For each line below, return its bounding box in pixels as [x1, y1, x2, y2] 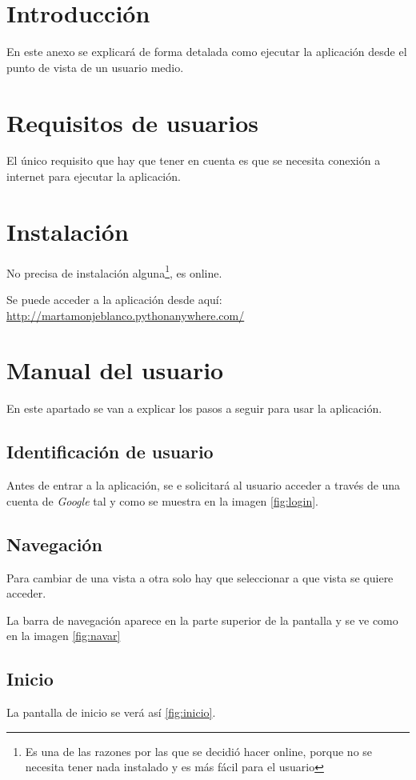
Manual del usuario [6, 354, 224, 386]
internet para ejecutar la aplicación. [6, 168, 181, 185]
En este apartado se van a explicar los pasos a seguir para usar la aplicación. [6, 400, 382, 417]
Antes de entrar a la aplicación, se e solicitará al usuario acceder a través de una [6, 477, 401, 494]
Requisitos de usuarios [6, 106, 258, 138]
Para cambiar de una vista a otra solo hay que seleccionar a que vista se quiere [6, 569, 394, 586]
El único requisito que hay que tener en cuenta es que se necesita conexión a [6, 152, 381, 169]
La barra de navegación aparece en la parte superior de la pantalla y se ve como [6, 611, 398, 628]
